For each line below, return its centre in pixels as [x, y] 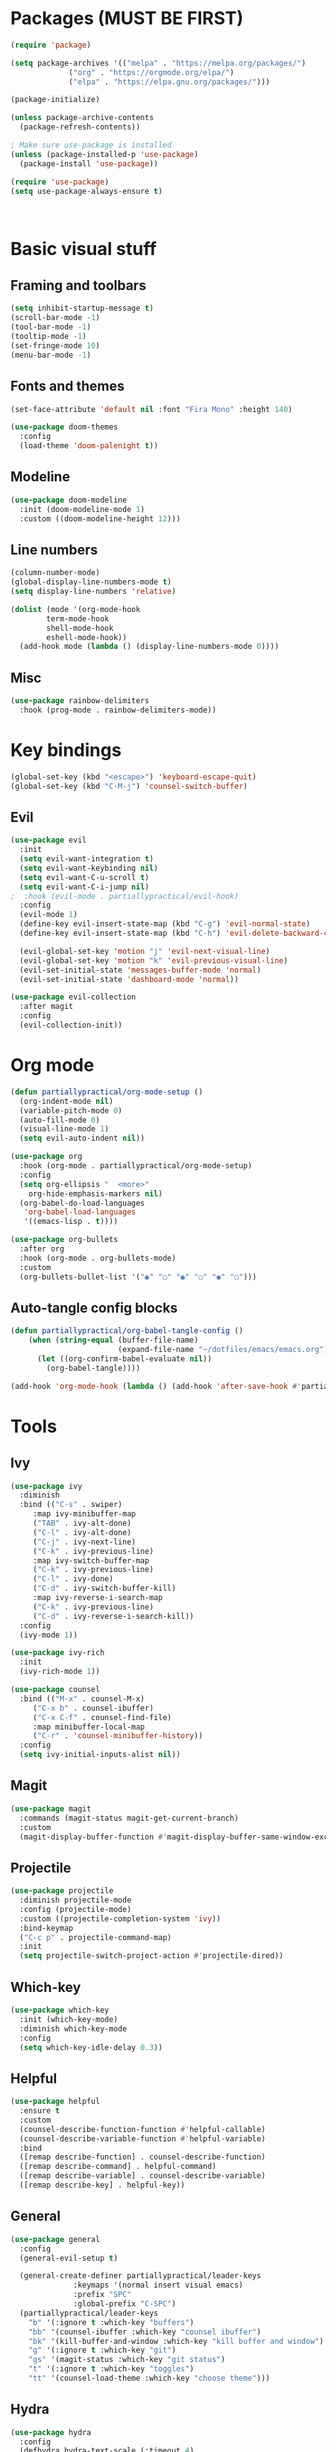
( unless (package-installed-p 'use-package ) [104, 154]
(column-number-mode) [55, 573]
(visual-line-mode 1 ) [64, 1129]
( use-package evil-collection [73, 997]
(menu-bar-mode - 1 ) [51, 355]
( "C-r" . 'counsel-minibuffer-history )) [117, 1736]
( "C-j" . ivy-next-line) [84, 1542]
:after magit [46, 1007]
